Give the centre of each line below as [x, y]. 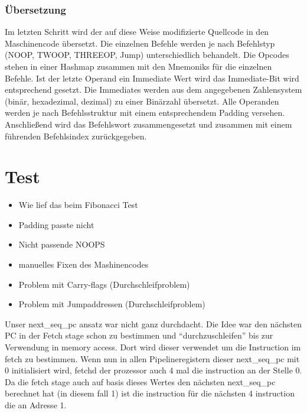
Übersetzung [35, 9]
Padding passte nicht [56, 224]
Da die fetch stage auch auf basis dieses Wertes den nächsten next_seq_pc [140, 381]
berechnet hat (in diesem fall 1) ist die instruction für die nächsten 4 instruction [150, 393]
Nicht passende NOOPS [62, 244]
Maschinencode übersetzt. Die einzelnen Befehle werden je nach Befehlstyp [140, 43]
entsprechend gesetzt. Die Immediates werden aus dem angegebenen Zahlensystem [153, 90]
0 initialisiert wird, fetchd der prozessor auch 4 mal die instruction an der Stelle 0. [153, 370]
